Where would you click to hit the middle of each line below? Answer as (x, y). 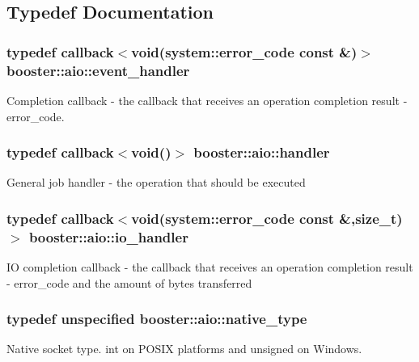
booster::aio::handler (262, 152)
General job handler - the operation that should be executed (156, 182)
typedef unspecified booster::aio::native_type (157, 319)
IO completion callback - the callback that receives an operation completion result (210, 267)
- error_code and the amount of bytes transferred (129, 282)
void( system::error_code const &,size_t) (267, 218)
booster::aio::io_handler (108, 236)
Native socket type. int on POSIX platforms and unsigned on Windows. (184, 349)
